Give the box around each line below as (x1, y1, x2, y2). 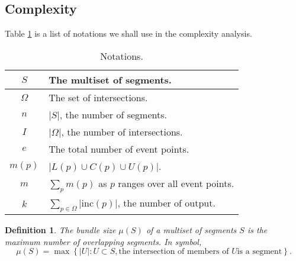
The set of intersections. (49, 90, 148, 104)
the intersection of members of (118, 247, 229, 256)
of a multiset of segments (146, 224, 237, 236)
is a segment (237, 247, 282, 256)
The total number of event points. (49, 141, 189, 156)
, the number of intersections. (61, 124, 183, 138)
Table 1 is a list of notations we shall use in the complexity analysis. (5, 27, 252, 40)
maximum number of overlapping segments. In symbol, (5, 235, 202, 247)
